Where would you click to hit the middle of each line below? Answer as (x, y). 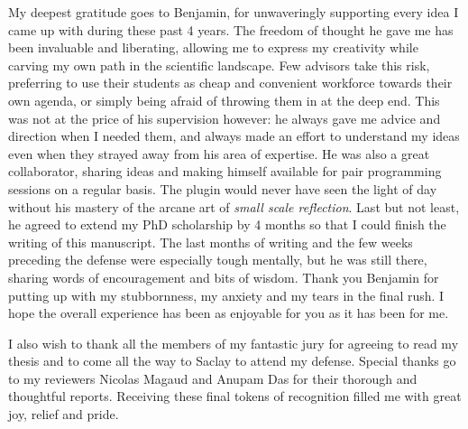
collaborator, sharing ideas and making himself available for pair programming (225, 171)
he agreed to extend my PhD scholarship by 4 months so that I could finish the (227, 224)
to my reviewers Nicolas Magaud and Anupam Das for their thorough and (213, 378)
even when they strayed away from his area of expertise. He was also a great (219, 153)
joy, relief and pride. (64, 414)
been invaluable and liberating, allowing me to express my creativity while (213, 47)
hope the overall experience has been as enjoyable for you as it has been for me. (229, 313)
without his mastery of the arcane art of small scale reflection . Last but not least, (234, 206)
